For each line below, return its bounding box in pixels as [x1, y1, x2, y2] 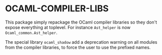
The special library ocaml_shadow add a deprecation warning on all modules [5, 39, 158, 45]
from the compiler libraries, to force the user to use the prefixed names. [5, 44, 151, 50]
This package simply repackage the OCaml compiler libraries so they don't [5, 19, 157, 25]
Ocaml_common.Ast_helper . [5, 29, 58, 35]
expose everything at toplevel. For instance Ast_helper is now [5, 24, 131, 30]
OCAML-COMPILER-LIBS [5, 3, 109, 14]
